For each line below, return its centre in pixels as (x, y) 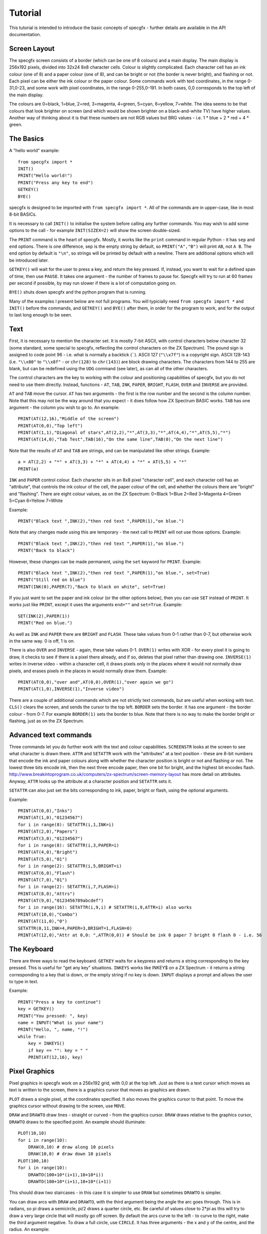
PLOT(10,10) (32, 1133)
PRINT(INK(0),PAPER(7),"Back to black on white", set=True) (92, 587)
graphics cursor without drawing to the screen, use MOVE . (67, 1106)
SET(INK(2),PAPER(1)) (44, 616)
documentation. (25, 34)
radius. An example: (29, 1230)
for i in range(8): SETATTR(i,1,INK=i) (66, 825)
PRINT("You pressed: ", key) (53, 1016)
